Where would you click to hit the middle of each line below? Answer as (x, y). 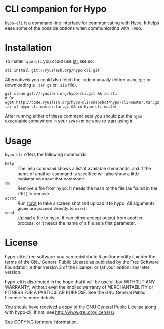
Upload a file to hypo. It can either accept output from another (80, 218)
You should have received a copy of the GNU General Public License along (81, 307)
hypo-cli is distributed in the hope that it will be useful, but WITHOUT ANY (80, 282)
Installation (28, 48)
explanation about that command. (51, 179)
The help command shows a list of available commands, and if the (84, 168)
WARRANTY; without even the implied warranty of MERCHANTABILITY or (79, 287)
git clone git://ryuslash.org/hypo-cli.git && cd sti (61, 94)
